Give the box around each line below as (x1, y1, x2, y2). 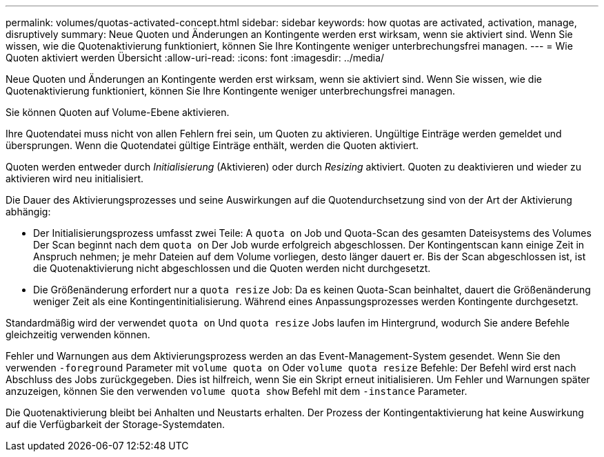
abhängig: (6, 206, 51, 217)
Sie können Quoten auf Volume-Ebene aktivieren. (6, 106, 230, 118)
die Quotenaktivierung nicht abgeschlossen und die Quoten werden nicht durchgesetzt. (33, 262, 431, 274)
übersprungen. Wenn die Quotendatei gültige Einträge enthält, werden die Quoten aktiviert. (6, 139, 419, 151)
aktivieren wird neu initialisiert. (6, 173, 144, 184)
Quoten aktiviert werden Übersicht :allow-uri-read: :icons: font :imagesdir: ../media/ (6, 52, 385, 64)
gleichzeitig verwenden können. (6, 329, 150, 340)
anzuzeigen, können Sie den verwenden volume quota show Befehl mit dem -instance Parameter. (6, 385, 467, 397)
